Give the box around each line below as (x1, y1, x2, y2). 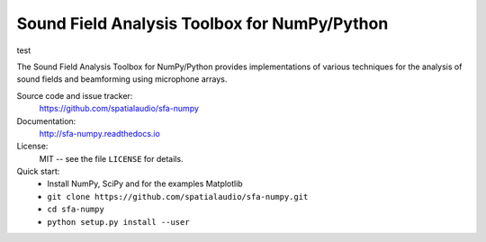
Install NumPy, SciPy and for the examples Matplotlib (47, 178, 243, 189)
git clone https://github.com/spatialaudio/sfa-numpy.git (47, 192, 309, 202)
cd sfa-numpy (47, 204, 105, 215)
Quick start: (16, 166, 60, 177)
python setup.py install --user (47, 217, 190, 227)
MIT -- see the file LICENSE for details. (39, 153, 184, 164)
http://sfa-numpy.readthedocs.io (39, 128, 161, 139)
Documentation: (16, 115, 76, 126)
